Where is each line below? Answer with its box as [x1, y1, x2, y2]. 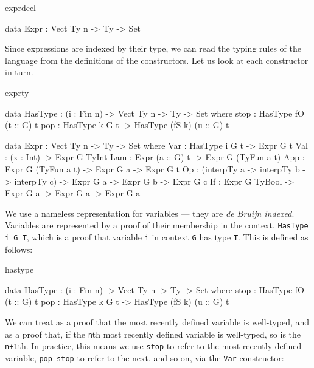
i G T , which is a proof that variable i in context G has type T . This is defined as [5, 230, 309, 243]
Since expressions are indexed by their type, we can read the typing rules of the [5, 42, 301, 55]
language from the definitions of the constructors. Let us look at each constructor [5, 53, 309, 66]
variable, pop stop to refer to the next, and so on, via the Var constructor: [5, 351, 284, 364]
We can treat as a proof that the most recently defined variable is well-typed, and [5, 316, 310, 328]
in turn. [5, 66, 33, 78]
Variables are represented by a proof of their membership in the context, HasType [5, 219, 309, 231]
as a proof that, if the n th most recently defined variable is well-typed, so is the [5, 327, 301, 340]
